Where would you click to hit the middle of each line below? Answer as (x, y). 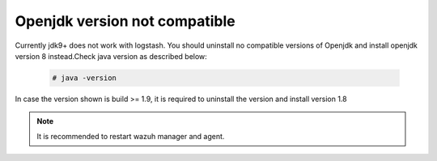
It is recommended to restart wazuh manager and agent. (131, 136)
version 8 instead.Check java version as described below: (111, 56)
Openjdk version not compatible (125, 21)
